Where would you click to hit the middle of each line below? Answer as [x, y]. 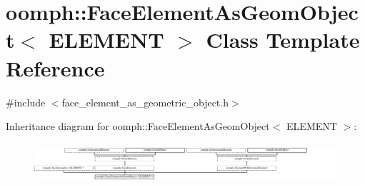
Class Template [283, 40]
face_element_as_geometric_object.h [145, 102]
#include [26, 102]
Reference [55, 67]
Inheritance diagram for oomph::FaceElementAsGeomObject [138, 126]
